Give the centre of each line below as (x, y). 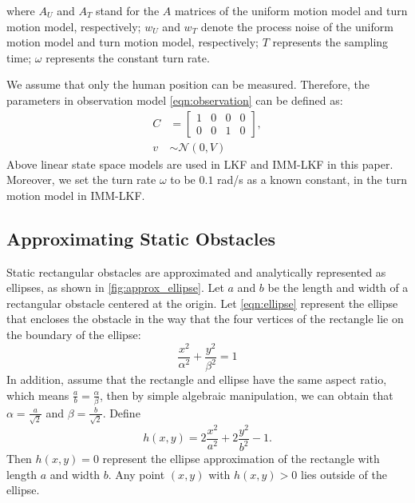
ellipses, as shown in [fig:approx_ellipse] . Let (115, 287)
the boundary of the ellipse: (74, 334)
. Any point (136, 474)
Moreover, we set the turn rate (81, 180)
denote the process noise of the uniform (297, 26)
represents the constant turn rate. (128, 57)
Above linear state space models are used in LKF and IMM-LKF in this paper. (200, 164)
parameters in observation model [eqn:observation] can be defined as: (175, 100)
